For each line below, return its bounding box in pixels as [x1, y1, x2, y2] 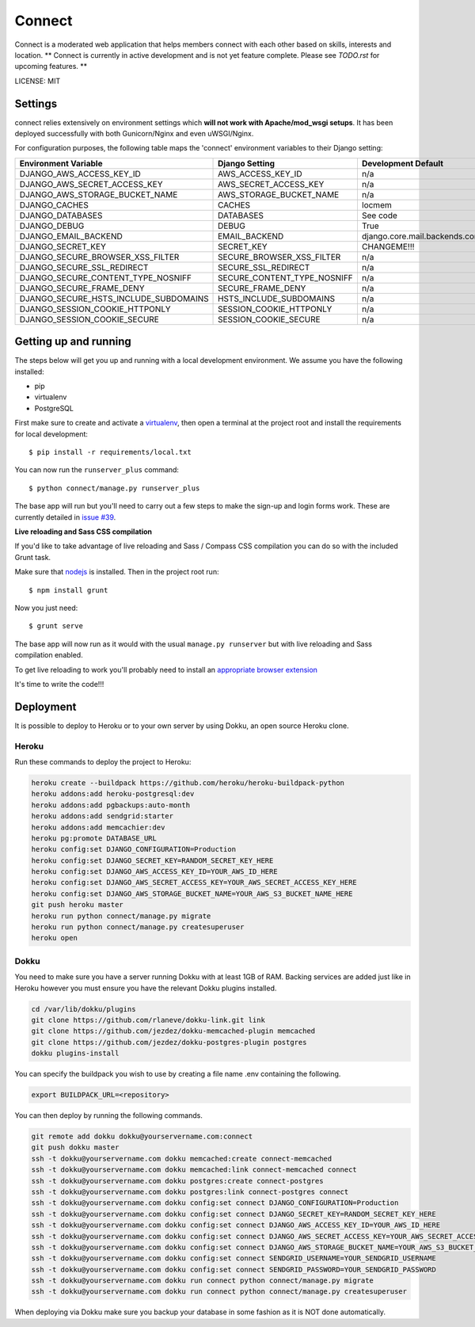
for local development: [14, 429, 89, 439]
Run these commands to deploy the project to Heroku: [14, 757, 192, 766]
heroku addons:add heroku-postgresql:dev [31, 789, 195, 799]
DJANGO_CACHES [19, 199, 89, 210]
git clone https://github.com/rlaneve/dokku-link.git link [31, 1015, 265, 1024]
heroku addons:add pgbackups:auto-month [31, 800, 190, 810]
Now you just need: [14, 603, 78, 612]
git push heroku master [31, 900, 124, 909]
